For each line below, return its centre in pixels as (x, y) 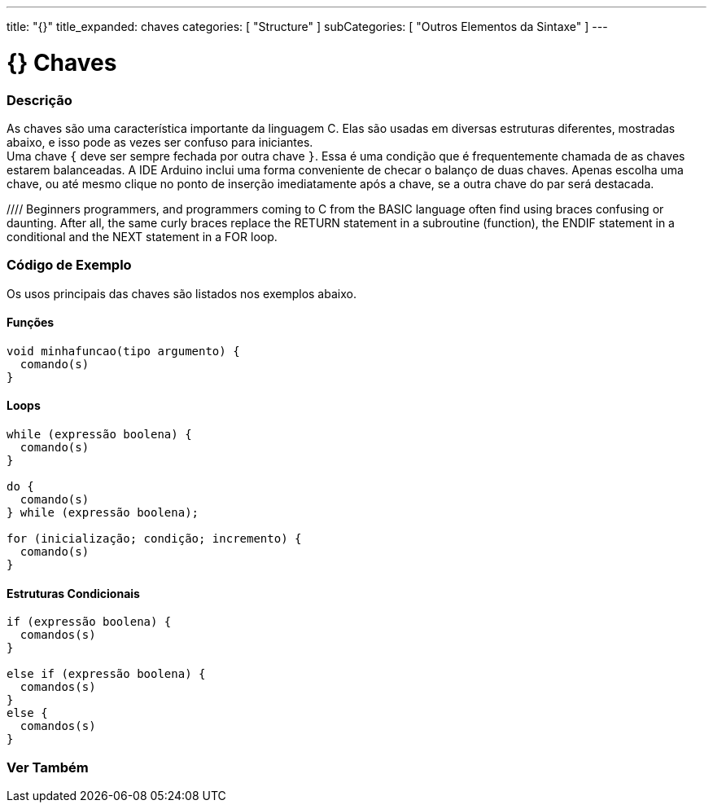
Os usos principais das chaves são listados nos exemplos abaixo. (182, 293)
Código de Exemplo (69, 265)
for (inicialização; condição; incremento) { (154, 539)
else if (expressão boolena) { (106, 674)
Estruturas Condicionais (73, 593)
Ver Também (48, 767)
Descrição (39, 100)
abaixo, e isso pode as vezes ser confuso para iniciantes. (160, 142)
